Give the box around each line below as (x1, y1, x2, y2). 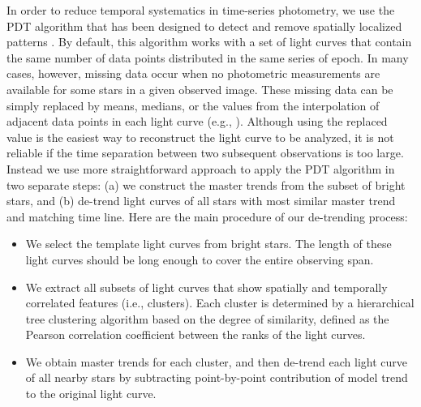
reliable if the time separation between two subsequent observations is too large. (6, 144, 404, 161)
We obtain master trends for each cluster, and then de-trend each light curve (25, 353, 408, 370)
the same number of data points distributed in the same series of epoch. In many (6, 49, 409, 66)
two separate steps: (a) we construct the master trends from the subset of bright (6, 176, 406, 193)
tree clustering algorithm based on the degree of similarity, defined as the (25, 310, 389, 327)
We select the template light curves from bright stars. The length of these (25, 235, 392, 252)
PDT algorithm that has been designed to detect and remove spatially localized (6, 17, 402, 34)
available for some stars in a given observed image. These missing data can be (6, 80, 393, 97)
